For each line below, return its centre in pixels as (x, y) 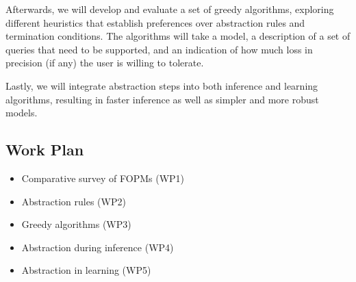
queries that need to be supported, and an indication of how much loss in (159, 49)
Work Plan (45, 150)
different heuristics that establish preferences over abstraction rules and (155, 22)
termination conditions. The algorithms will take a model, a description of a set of (178, 36)
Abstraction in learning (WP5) (86, 270)
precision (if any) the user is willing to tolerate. (105, 63)
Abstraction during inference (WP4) (98, 247)
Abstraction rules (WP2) (74, 201)
